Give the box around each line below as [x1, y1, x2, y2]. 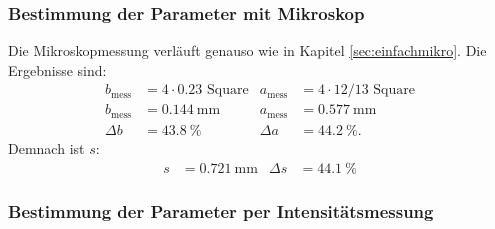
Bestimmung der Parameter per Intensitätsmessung [8, 198, 434, 223]
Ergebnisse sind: [8, 59, 107, 80]
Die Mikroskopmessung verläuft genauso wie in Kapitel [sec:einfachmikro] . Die [8, 40, 487, 61]
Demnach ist [8, 137, 85, 158]
